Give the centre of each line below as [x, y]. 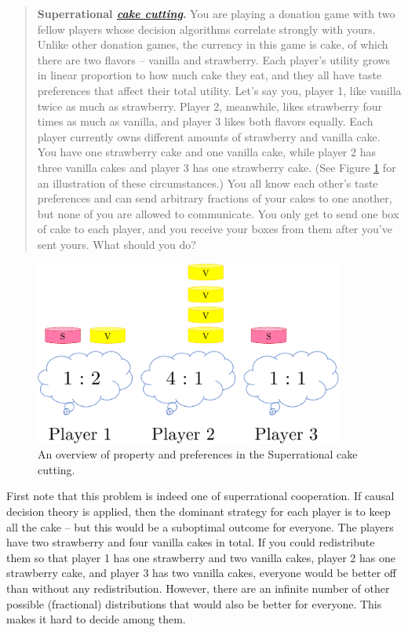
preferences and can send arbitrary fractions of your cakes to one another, [215, 198]
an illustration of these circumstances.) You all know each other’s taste [208, 183]
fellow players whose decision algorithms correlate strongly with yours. [206, 29]
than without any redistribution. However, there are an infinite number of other [198, 588]
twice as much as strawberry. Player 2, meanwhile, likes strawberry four [209, 106]
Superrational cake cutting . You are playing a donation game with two [216, 13]
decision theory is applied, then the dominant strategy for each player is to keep [199, 511]
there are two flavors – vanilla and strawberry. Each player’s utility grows [213, 59]
